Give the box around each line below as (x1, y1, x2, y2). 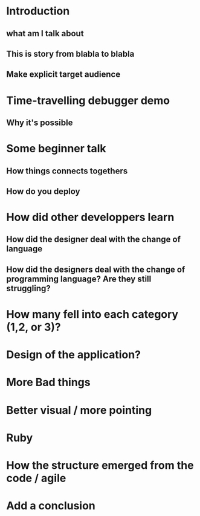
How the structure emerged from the (6, 459, 195, 472)
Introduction (6, 4, 70, 18)
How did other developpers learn (6, 210, 175, 224)
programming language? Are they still (6, 274, 152, 284)
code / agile (6, 471, 66, 485)
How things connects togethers (6, 166, 128, 176)
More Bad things (6, 376, 91, 389)
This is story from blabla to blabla (6, 48, 135, 59)
